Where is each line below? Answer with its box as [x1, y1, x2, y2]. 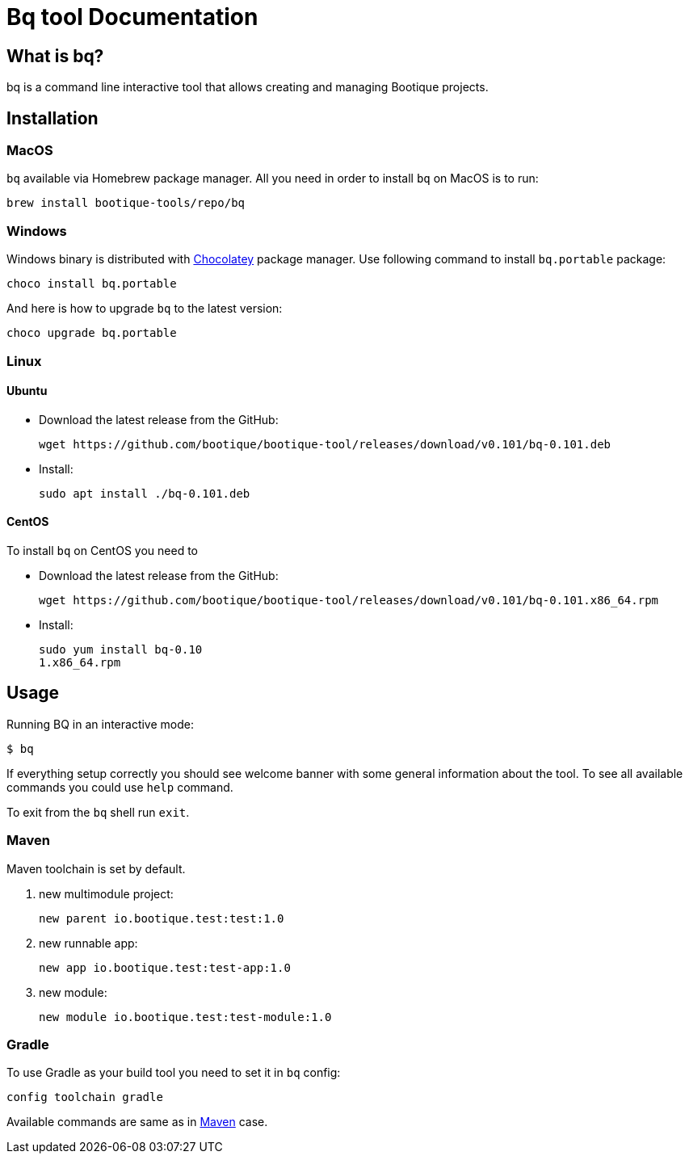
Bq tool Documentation [6, 3, 258, 31]
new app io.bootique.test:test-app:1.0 [39, 960, 291, 974]
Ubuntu [6, 384, 48, 398]
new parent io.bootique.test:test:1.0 [39, 911, 284, 925]
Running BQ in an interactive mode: [6, 717, 194, 731]
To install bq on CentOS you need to [6, 543, 198, 557]
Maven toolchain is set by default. [6, 861, 186, 876]
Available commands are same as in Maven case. [6, 1115, 268, 1129]
